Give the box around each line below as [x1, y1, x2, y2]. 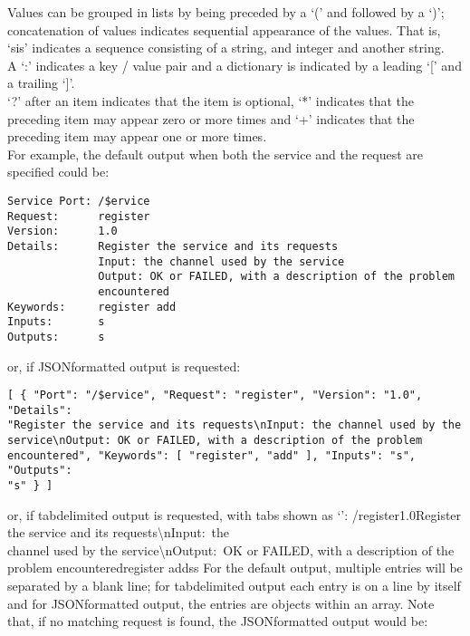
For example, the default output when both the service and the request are [7, 144, 424, 163]
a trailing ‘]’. [7, 73, 75, 92]
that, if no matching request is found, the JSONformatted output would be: [7, 612, 428, 631]
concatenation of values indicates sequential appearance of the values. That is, [7, 20, 441, 39]
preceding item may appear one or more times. [7, 127, 267, 146]
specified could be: [7, 162, 110, 181]
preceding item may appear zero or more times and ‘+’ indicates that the [7, 109, 415, 128]
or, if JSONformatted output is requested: [7, 356, 241, 375]
